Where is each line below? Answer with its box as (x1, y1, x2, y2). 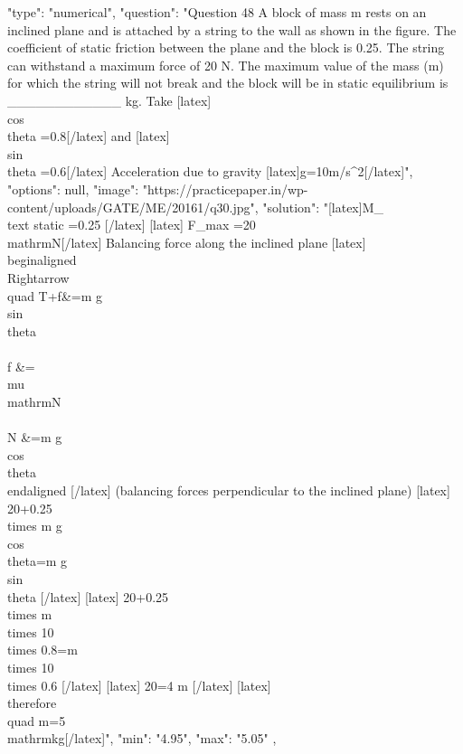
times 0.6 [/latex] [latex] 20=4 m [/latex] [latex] (7, 675, 271, 694)
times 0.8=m (7, 640, 78, 659)
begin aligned (7, 250, 77, 269)
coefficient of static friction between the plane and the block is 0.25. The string (7, 38, 445, 57)
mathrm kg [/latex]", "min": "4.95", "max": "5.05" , (7, 729, 277, 748)
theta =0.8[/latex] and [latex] (7, 127, 170, 146)
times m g (7, 516, 62, 535)
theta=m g (7, 551, 68, 570)
